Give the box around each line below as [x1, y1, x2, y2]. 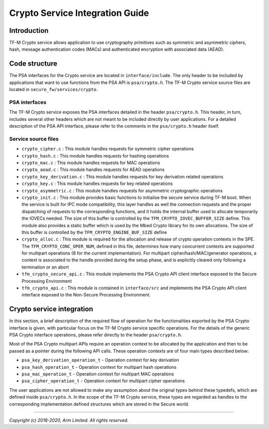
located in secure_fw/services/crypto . [9, 86, 98, 92]
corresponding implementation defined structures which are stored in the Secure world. [9, 401, 189, 407]
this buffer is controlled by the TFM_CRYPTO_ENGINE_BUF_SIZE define [21, 229, 167, 235]
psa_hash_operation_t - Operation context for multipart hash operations [21, 364, 177, 370]
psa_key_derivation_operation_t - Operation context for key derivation [21, 357, 179, 363]
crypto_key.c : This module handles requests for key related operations [21, 180, 173, 186]
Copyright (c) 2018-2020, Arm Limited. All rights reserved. [9, 418, 129, 423]
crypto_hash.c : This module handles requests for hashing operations [21, 153, 169, 159]
